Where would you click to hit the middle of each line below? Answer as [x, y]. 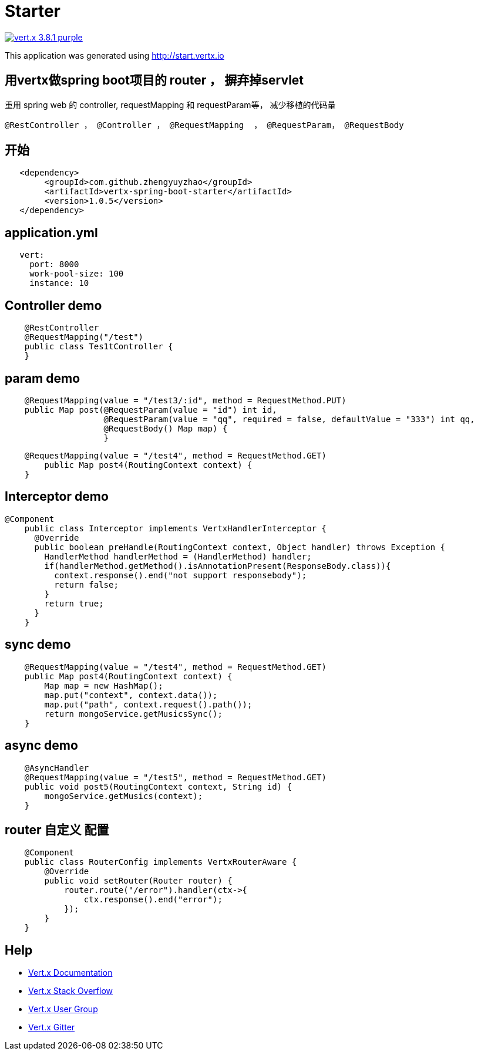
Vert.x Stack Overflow [71, 991]
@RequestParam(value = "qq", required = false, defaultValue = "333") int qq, [289, 419]
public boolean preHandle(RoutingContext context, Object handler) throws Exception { [240, 547]
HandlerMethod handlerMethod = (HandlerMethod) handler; [178, 556]
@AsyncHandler [57, 768]
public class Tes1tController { [99, 347]
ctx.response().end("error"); [153, 900]
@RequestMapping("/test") [84, 337]
